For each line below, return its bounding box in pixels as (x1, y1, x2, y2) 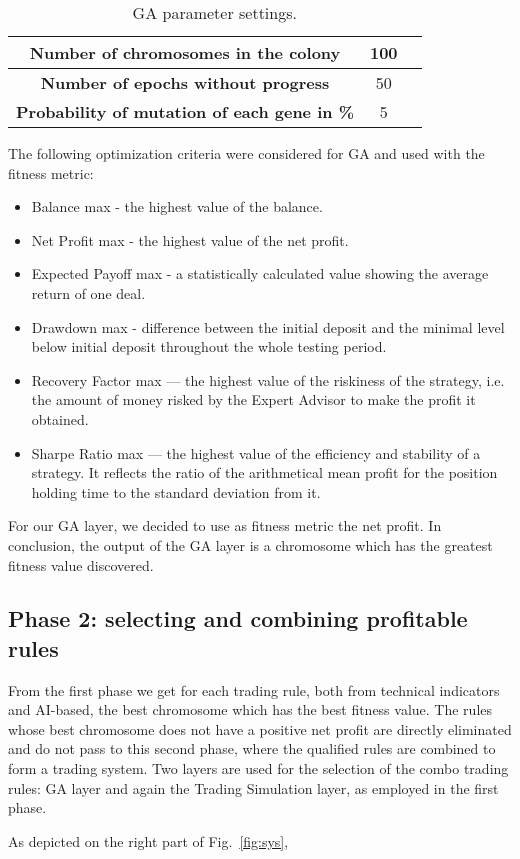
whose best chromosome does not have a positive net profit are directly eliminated (8, 718, 512, 739)
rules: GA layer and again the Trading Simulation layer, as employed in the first (8, 777, 499, 798)
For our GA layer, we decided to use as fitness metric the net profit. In (8, 515, 442, 536)
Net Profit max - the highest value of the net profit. (31, 229, 349, 250)
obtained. (31, 408, 89, 429)
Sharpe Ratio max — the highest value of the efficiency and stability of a (31, 442, 481, 463)
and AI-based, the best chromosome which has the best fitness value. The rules (8, 699, 493, 720)
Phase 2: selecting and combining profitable (8, 603, 468, 634)
